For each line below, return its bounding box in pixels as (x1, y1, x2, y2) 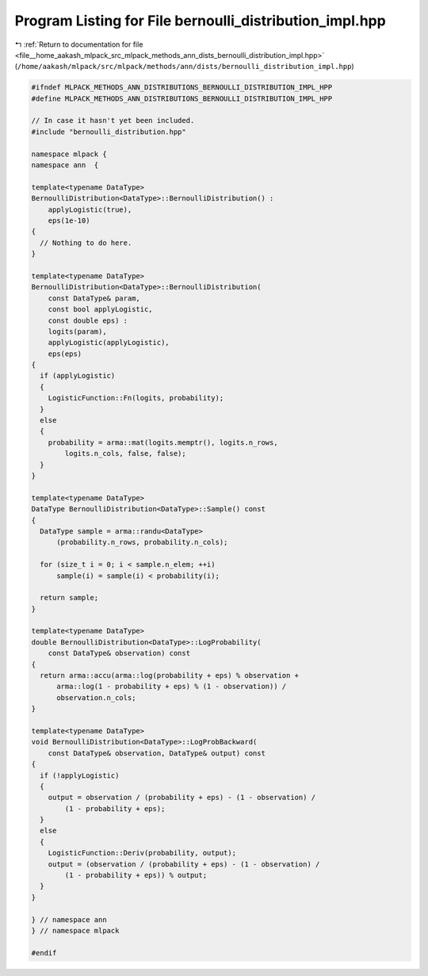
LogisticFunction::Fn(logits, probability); (48, 393, 224, 403)
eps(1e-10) (48, 216, 90, 225)
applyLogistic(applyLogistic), (48, 338, 170, 347)
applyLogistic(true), (48, 205, 132, 214)
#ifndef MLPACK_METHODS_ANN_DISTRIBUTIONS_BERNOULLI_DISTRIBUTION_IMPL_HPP (31, 83, 333, 92)
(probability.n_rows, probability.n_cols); (56, 538, 228, 547)
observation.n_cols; (56, 693, 136, 702)
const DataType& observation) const (48, 649, 190, 658)
